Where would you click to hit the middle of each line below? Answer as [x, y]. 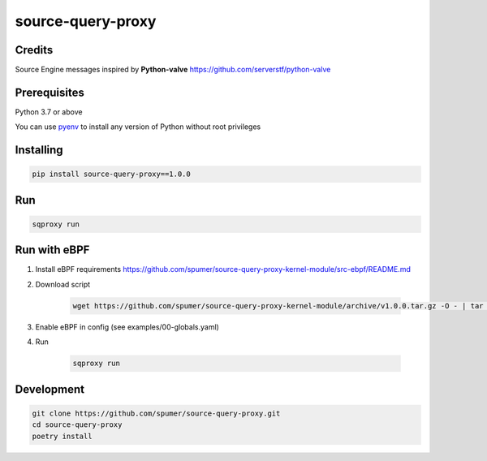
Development [50, 389]
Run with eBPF [52, 250]
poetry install [62, 436]
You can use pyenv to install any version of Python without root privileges [138, 127]
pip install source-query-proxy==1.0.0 [111, 174]
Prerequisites [50, 92]
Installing [39, 150]
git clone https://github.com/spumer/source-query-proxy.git [156, 413]
